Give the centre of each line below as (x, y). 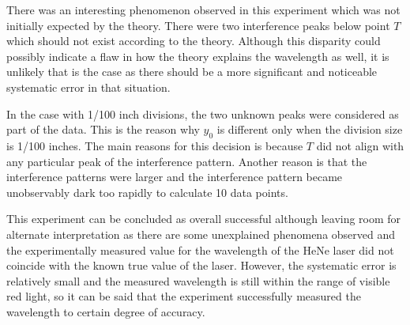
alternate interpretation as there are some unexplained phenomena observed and (201, 234)
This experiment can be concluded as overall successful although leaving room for (204, 219)
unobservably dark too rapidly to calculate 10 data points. (147, 192)
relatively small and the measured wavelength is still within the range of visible (198, 280)
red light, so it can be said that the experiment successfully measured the (184, 296)
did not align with (360, 145)
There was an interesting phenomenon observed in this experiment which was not (203, 9)
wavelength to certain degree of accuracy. (106, 311)
